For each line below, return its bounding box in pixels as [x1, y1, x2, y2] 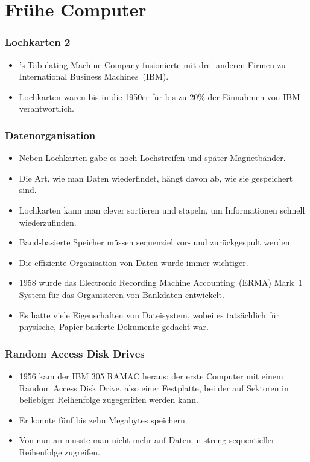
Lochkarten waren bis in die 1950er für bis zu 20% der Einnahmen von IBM [19, 90, 300, 103]
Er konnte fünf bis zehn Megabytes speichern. [19, 413, 188, 426]
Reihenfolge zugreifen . [19, 445, 100, 458]
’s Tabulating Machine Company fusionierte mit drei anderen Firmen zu [19, 58, 286, 71]
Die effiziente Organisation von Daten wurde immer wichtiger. [19, 256, 248, 268]
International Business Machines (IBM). [19, 70, 169, 83]
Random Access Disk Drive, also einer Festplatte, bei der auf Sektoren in [19, 381, 289, 394]
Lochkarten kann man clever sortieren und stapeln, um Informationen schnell [19, 203, 305, 216]
